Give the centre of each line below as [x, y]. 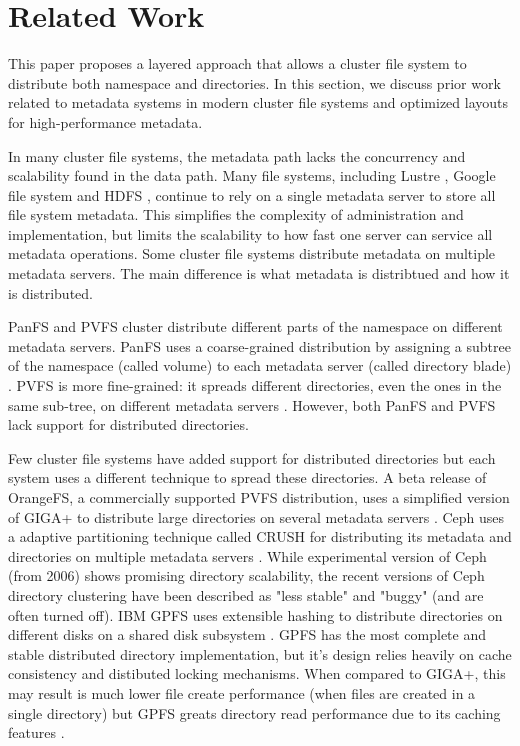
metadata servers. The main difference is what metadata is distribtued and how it [259, 273]
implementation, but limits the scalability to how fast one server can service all [250, 233]
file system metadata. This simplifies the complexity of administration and [236, 214]
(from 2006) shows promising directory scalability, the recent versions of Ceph [246, 575]
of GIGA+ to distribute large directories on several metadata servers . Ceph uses [256, 516]
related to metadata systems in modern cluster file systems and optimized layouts [258, 102]
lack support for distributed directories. [128, 424]
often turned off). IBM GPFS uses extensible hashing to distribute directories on [255, 614]
